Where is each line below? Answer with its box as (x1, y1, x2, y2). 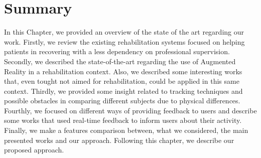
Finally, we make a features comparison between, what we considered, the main (4, 125, 248, 135)
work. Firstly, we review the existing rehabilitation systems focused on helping (4, 36, 245, 47)
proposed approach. (4, 144, 64, 155)
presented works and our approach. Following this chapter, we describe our (4, 134, 234, 145)
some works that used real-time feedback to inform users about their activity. (4, 115, 242, 125)
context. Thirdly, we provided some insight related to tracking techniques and (4, 85, 243, 96)
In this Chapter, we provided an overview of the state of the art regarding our (4, 27, 244, 37)
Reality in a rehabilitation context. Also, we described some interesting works (4, 66, 242, 76)
